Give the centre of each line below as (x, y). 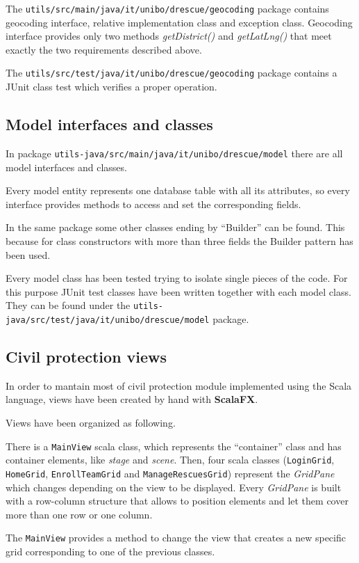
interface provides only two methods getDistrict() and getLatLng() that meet (169, 36)
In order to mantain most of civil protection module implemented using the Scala (179, 385)
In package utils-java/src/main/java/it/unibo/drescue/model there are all (174, 153)
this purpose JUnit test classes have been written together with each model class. (178, 291)
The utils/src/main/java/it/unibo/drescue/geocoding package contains (167, 8)
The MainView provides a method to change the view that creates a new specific (176, 538)
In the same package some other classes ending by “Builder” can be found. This (175, 227)
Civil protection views (86, 356)
